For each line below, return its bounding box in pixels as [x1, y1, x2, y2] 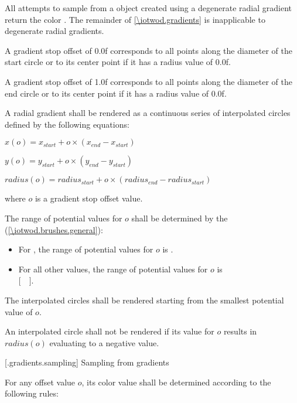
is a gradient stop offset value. [35, 192, 143, 204]
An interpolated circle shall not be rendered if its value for [5, 325, 214, 337]
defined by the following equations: [5, 118, 129, 130]
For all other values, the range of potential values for [18, 262, 208, 275]
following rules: [5, 387, 59, 399]
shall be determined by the [131, 211, 228, 224]
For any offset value [5, 375, 76, 388]
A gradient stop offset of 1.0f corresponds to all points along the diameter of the [5, 75, 292, 87]
